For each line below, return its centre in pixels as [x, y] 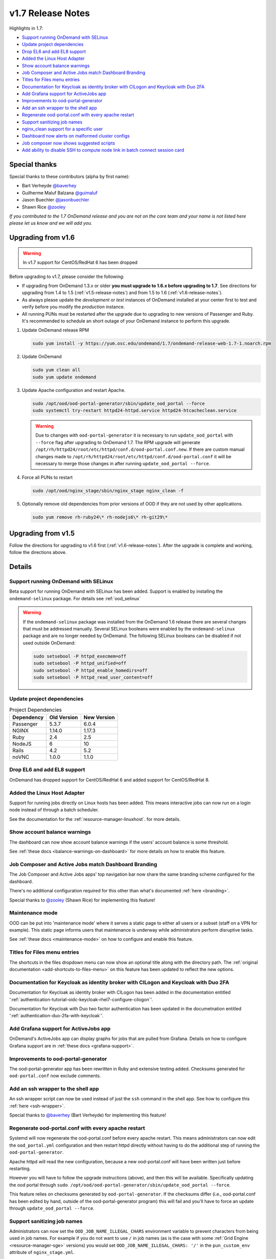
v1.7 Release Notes [50, 13]
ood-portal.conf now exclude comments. [55, 1076]
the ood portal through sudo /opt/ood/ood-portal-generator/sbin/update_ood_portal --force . [120, 1185]
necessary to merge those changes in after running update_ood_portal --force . [123, 464]
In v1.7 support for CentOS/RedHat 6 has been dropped [80, 262]
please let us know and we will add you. [51, 223]
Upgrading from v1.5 [42, 533]
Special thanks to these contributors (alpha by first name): [70, 177]
